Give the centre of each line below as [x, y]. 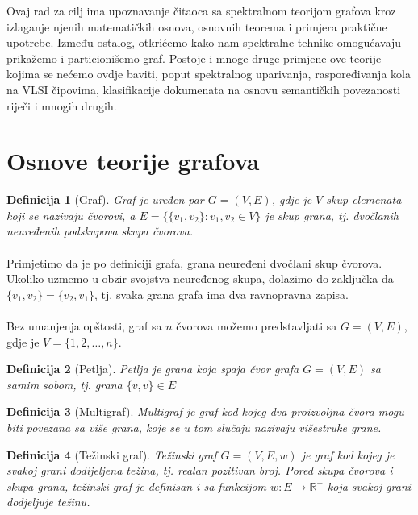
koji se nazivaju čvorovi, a [71, 215]
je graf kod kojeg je [348, 454]
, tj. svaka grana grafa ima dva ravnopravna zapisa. [222, 294]
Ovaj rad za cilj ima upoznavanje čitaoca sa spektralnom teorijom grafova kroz [201, 10]
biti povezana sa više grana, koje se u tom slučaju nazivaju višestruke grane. [194, 427]
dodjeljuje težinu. [48, 502]
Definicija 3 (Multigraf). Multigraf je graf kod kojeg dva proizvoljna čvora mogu [205, 411]
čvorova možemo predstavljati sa [257, 326]
